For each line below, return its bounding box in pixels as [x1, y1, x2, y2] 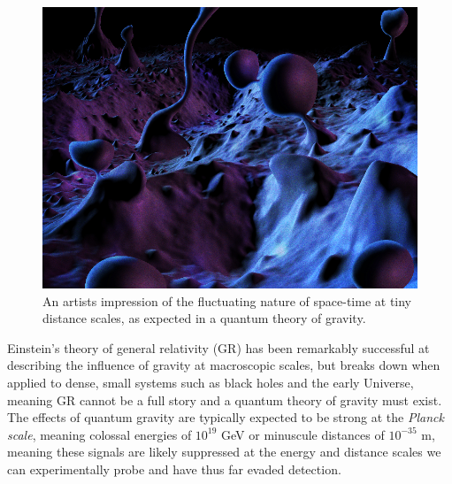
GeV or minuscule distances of [221, 425, 385, 443]
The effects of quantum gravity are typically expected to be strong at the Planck [7, 408, 444, 426]
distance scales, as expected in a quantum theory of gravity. [42, 309, 366, 327]
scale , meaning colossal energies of [7, 425, 192, 443]
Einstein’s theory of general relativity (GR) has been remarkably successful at [7, 338, 430, 357]
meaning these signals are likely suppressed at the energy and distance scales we [7, 442, 441, 461]
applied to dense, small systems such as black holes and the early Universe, [7, 373, 414, 391]
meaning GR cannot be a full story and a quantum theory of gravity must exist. [7, 390, 442, 409]
